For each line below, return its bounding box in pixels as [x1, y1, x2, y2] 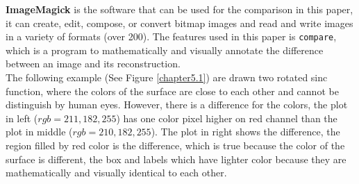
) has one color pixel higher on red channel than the [116, 110, 337, 125]
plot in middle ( [6, 124, 73, 139]
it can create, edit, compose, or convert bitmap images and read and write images [6, 15, 353, 30]
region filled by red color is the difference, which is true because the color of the [6, 138, 345, 152]
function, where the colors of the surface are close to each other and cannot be [6, 83, 339, 98]
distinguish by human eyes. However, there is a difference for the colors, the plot [6, 97, 348, 112]
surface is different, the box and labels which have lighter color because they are [6, 151, 347, 166]
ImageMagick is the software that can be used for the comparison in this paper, [6, 2, 353, 16]
